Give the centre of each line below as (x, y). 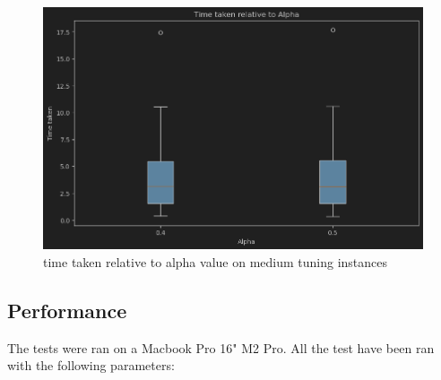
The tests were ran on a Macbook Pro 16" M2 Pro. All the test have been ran (221, 347)
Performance (67, 310)
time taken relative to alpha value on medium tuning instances (216, 261)
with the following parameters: (91, 365)
